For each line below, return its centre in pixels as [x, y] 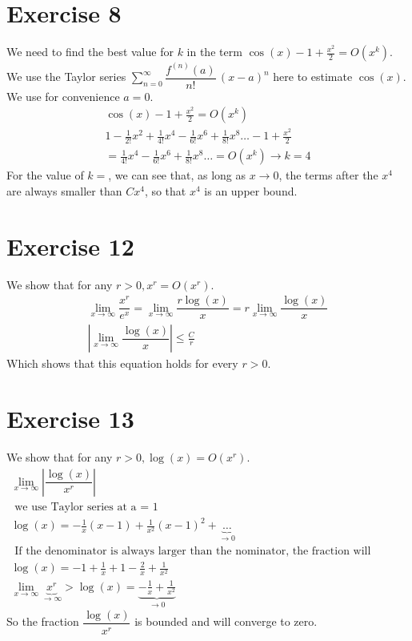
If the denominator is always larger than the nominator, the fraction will [193, 551]
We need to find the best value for [90, 52]
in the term [214, 52]
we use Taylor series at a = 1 [86, 507]
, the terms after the [328, 175]
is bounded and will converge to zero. [226, 621]
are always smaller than [64, 190]
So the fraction [43, 621]
